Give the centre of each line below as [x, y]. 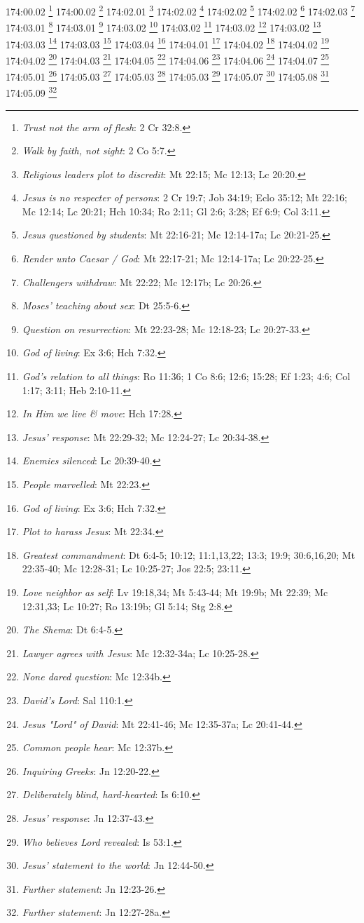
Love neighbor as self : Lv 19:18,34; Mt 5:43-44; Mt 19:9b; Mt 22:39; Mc [175, 592]
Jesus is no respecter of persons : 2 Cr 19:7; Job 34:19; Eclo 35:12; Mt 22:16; [184, 197]
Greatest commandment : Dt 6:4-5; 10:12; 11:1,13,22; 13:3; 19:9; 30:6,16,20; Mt [189, 554]
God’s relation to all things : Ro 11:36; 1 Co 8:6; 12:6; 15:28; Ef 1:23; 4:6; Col [186, 376]
